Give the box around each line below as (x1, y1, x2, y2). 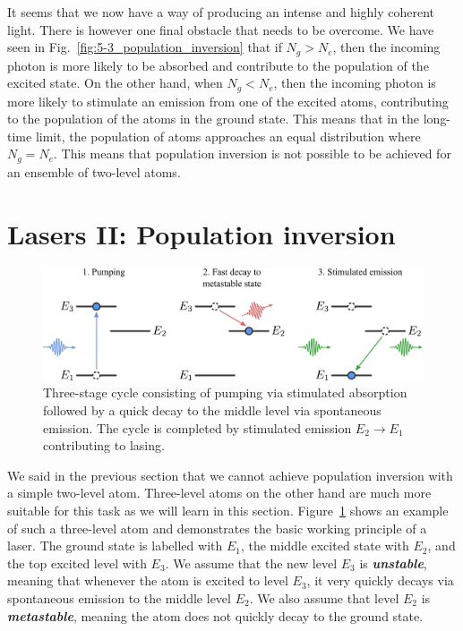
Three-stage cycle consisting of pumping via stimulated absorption (43, 383, 407, 402)
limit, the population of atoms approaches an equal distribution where (35, 126, 421, 145)
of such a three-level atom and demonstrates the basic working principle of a (7, 518, 427, 537)
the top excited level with (7, 553, 147, 572)
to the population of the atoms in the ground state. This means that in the (7, 109, 420, 128)
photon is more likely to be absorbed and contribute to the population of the (7, 55, 429, 74)
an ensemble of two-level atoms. (7, 162, 181, 181)
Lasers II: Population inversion (7, 215, 396, 252)
